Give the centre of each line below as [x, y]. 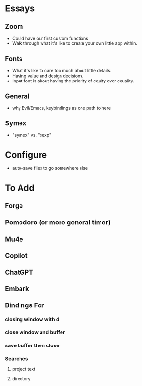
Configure [26, 155]
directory [21, 379]
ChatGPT [19, 272]
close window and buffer [35, 332]
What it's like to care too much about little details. [62, 70]
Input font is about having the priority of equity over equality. [73, 81]
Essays [20, 9]
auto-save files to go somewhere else [50, 168]
